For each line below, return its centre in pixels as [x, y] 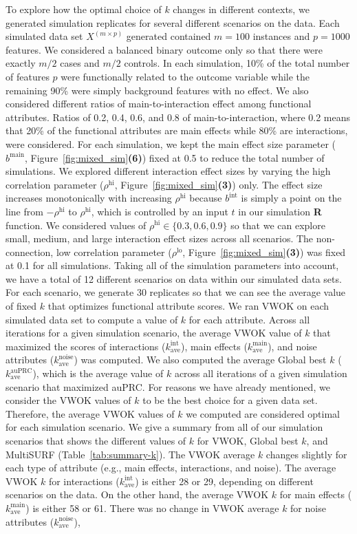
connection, [30, 252]
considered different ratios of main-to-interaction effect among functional [159, 104]
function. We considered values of [76, 225]
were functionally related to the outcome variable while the [185, 76]
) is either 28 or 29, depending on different [224, 481]
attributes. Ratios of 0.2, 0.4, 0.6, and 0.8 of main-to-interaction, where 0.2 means [178, 117]
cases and [80, 63]
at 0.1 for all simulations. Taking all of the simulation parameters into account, [172, 265]
